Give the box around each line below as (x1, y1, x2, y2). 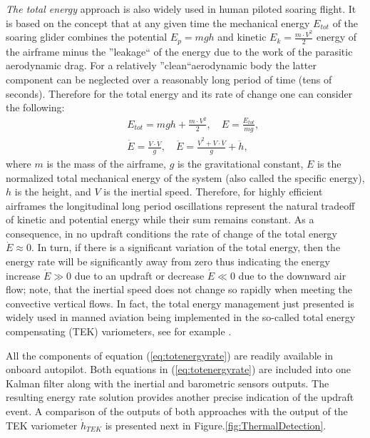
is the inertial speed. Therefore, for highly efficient (103, 184, 323, 199)
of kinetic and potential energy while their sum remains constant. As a (6, 212, 314, 227)
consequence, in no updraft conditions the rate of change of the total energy (6, 225, 338, 240)
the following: (6, 100, 65, 115)
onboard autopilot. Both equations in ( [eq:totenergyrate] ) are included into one (6, 362, 351, 377)
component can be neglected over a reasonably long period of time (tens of (6, 71, 332, 86)
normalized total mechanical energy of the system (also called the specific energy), (6, 170, 365, 185)
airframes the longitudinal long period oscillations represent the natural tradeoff (6, 198, 355, 213)
